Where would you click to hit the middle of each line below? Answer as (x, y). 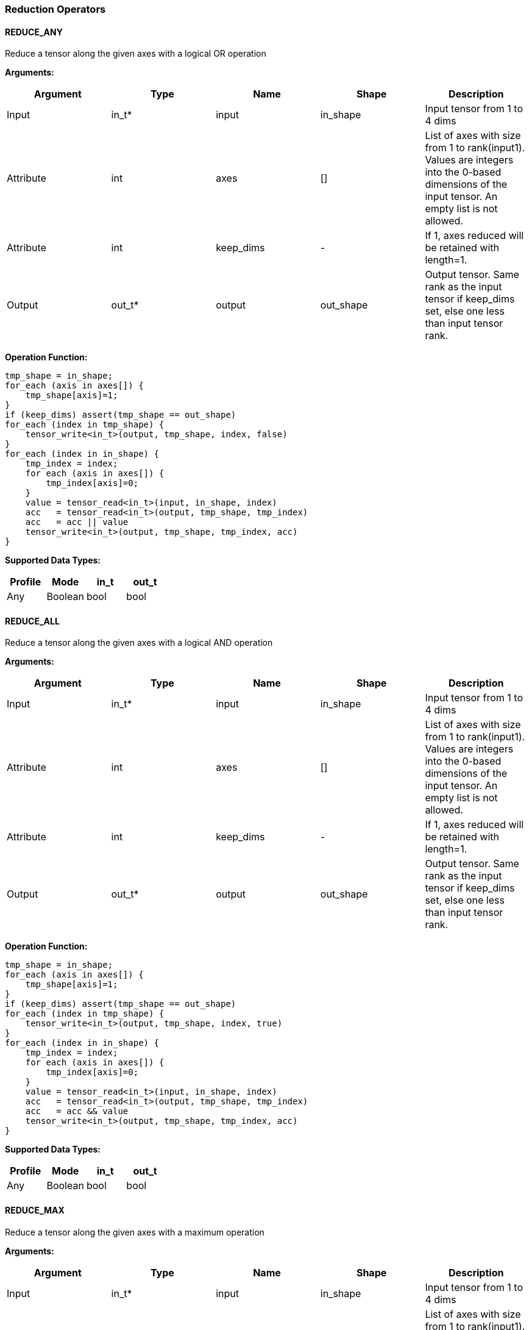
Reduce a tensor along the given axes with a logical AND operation (139, 643)
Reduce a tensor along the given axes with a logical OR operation (136, 54)
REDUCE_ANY (34, 32)
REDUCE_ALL (32, 621)
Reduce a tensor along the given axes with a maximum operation (135, 1232)
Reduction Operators (55, 9)
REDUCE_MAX (35, 1210)
